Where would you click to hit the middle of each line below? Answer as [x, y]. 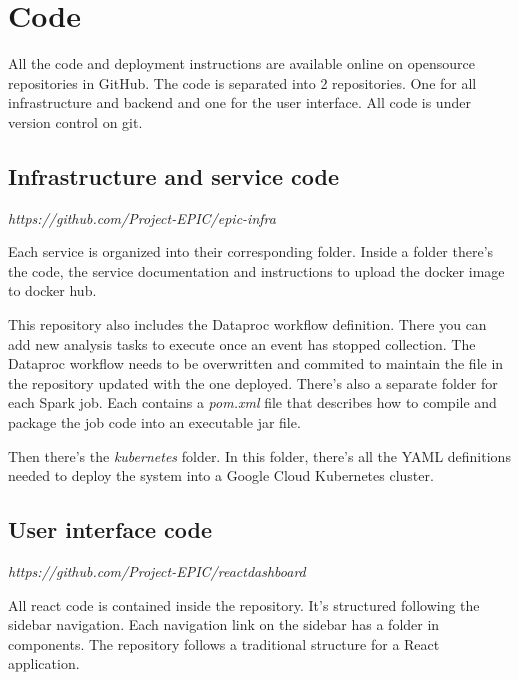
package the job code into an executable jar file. [154, 422]
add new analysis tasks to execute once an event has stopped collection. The [242, 343]
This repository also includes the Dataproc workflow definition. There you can [247, 324]
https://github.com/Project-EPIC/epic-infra [142, 217]
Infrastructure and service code [173, 175]
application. [44, 663]
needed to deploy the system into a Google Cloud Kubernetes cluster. [221, 475]
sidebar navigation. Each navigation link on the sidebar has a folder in [224, 624]
